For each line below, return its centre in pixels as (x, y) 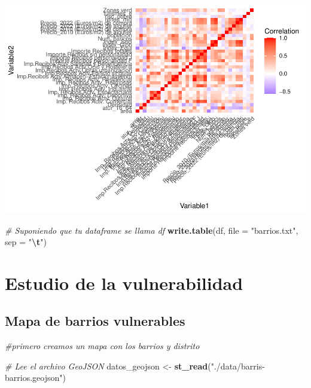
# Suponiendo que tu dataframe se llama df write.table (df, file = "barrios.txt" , (152, 230)
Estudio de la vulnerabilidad (124, 282)
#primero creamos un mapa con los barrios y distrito (102, 346)
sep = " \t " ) (26, 242)
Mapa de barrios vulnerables (95, 321)
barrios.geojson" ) (35, 378)
